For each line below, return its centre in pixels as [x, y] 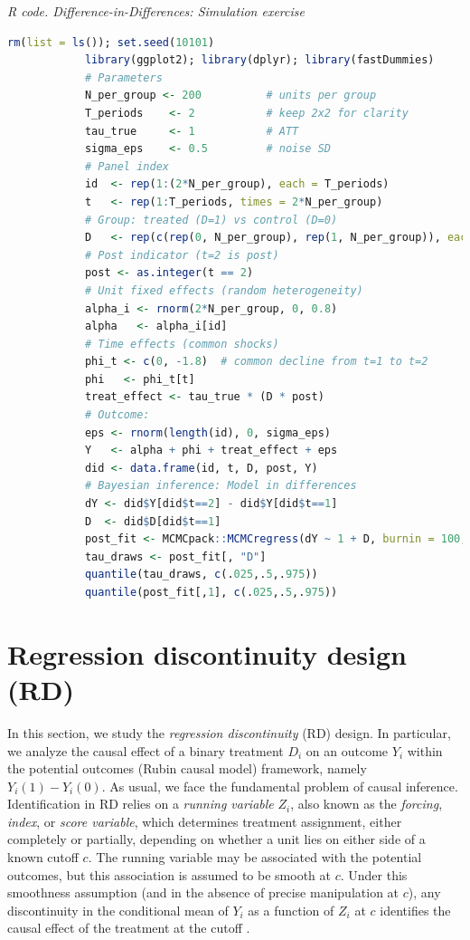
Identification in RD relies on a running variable [141, 804]
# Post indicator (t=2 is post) [182, 255]
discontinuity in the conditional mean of [118, 910]
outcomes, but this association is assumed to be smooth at [169, 874]
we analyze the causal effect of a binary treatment [146, 750]
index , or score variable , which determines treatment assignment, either [205, 821]
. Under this [374, 874]
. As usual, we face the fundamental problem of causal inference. [280, 786]
